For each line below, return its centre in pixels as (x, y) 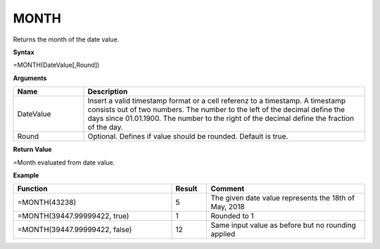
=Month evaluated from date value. (64, 162)
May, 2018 (228, 207)
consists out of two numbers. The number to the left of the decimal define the (216, 110)
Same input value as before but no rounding (284, 225)
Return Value (32, 149)
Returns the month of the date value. (66, 39)
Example (26, 175)
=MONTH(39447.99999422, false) (75, 230)
